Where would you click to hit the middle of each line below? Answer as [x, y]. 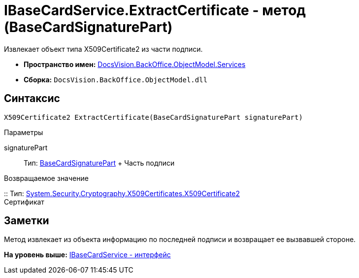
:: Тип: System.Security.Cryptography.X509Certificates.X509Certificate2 [122, 193]
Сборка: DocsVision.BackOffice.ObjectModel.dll [116, 79]
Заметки [27, 221]
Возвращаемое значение [46, 178]
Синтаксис [32, 99]
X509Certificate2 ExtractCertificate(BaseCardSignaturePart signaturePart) [153, 117]
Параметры [24, 132]
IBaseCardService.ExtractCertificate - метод [155, 10]
